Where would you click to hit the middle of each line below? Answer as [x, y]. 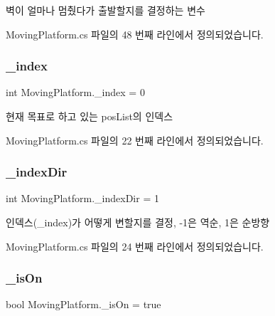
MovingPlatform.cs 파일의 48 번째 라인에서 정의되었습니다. [135, 34]
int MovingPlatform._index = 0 [75, 92]
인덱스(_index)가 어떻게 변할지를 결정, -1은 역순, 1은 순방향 [138, 222]
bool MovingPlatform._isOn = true [83, 304]
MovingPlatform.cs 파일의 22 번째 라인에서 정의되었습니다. [135, 140]
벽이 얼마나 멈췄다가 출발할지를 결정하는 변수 [106, 10]
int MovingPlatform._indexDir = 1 [82, 198]
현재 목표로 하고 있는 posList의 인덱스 [90, 116]
